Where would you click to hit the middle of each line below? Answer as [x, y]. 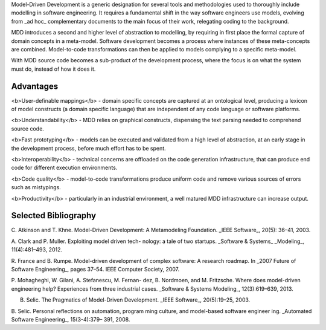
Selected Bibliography [54, 215]
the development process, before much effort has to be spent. [88, 148]
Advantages [35, 86]
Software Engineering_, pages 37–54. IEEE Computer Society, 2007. [95, 270]
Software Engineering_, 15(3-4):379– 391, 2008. [71, 319]
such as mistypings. [36, 187]
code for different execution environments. [64, 168]
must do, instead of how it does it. [53, 69]
